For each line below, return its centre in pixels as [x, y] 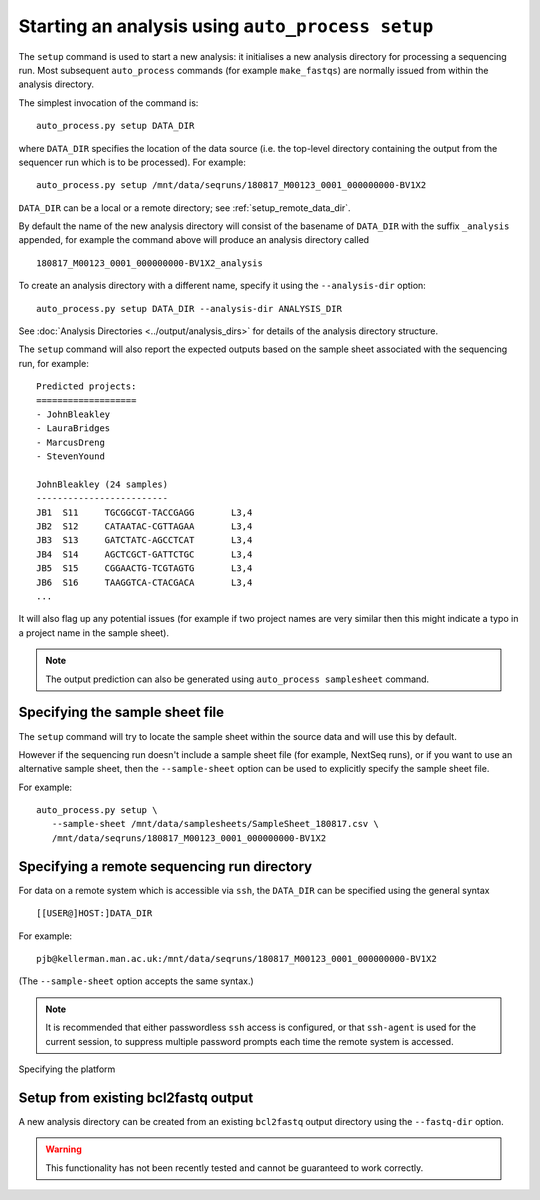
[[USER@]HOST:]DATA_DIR [94, 913]
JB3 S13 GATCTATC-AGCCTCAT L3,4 [144, 540]
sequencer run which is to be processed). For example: [132, 162]
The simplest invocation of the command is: [108, 102]
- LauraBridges [73, 428]
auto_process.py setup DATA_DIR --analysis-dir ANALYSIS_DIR [189, 308]
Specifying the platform [67, 1069]
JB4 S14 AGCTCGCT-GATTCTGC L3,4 [144, 554]
